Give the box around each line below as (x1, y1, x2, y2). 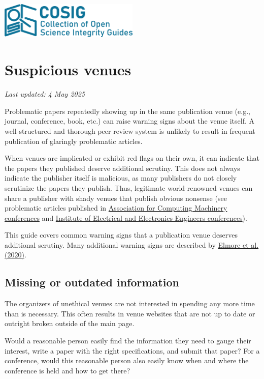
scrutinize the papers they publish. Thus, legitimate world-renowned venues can (5, 182, 253, 193)
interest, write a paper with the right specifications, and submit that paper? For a (5, 345, 260, 356)
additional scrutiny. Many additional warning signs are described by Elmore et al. (5, 239, 259, 250)
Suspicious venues (5, 59, 131, 80)
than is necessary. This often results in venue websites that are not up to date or (5, 308, 255, 318)
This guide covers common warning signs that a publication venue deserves (5, 229, 238, 240)
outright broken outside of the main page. (5, 318, 135, 329)
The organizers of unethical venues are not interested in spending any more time (5, 298, 255, 309)
